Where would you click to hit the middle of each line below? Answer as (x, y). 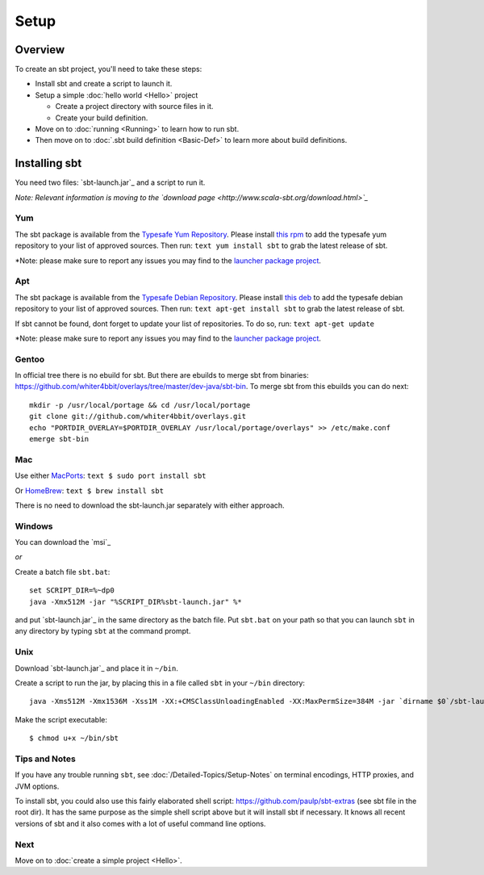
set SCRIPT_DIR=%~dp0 (72, 590)
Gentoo (30, 359)
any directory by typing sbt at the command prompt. (103, 631)
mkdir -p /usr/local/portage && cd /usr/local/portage (140, 405)
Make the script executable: (61, 719)
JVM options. (37, 786)
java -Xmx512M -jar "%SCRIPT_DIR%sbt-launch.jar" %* (136, 602)
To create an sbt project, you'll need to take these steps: (108, 69)
